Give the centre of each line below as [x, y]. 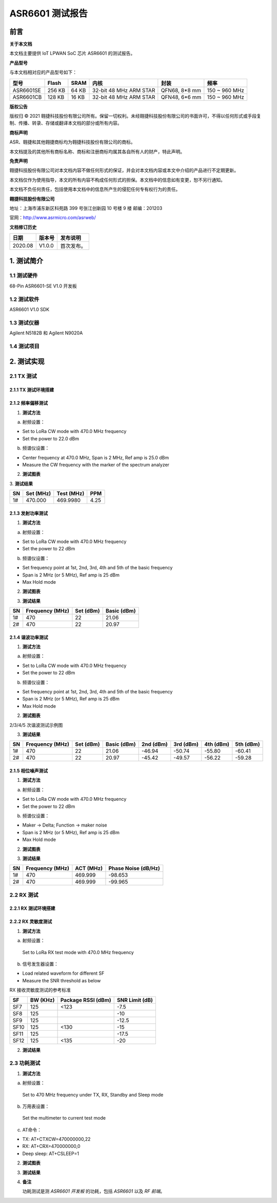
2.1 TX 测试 [23, 376]
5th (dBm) [248, 744]
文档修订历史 [23, 227]
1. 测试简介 [26, 261]
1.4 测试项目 [24, 346]
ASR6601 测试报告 [49, 13]
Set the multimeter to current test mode [64, 1118]
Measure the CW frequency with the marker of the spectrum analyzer [96, 465]
